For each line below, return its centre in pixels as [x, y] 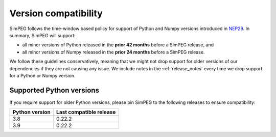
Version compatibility [56, 13]
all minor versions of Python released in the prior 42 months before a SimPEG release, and [118, 45]
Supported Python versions [54, 90]
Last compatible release [86, 112]
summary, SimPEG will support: [43, 35]
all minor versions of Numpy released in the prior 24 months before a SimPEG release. [113, 52]
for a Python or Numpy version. [42, 75]
